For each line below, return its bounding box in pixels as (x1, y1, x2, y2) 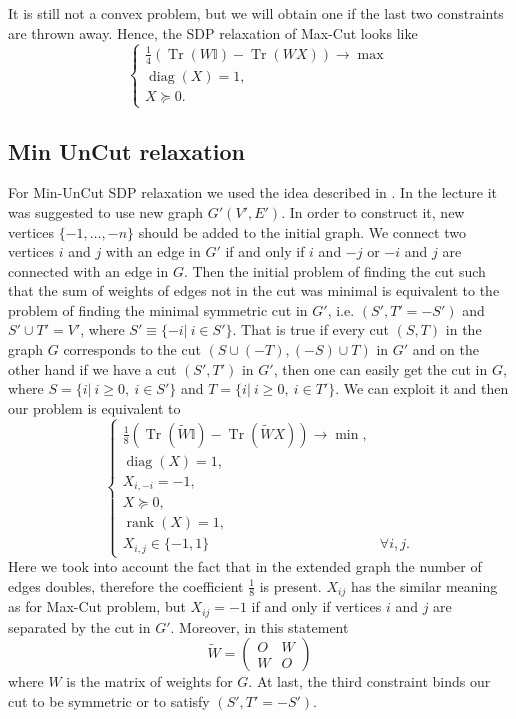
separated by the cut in (8, 616, 151, 637)
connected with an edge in (8, 260, 169, 281)
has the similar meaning (350, 575, 498, 596)
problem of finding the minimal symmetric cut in (8, 299, 308, 320)
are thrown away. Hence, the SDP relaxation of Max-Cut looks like (8, 22, 418, 43)
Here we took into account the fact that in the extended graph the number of (8, 556, 482, 577)
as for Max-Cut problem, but (8, 596, 186, 617)
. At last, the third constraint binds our (248, 671, 491, 692)
